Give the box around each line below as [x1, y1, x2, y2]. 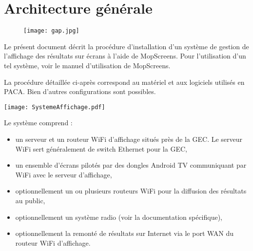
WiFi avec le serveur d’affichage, [15, 169, 112, 179]
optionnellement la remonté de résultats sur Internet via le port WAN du [15, 228, 234, 238]
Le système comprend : [4, 117, 73, 128]
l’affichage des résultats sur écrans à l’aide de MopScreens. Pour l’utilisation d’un [4, 51, 246, 61]
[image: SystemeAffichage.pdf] [4, 103, 105, 111]
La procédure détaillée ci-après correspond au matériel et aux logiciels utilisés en [4, 77, 245, 87]
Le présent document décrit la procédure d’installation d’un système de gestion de [4, 41, 249, 51]
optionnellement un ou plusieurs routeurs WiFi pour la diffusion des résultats [15, 186, 247, 196]
